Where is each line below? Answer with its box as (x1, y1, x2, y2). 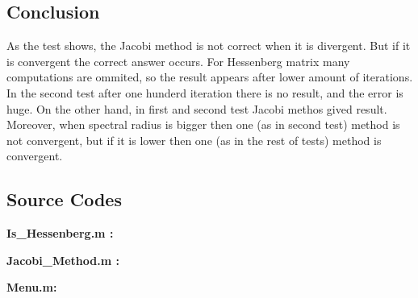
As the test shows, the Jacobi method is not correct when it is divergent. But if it (6, 37, 411, 54)
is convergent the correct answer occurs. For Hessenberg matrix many (6, 52, 350, 69)
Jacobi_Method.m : (6, 251, 119, 268)
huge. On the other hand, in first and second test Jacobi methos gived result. (6, 100, 387, 117)
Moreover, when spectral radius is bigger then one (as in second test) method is (6, 116, 400, 133)
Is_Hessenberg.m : (6, 225, 114, 242)
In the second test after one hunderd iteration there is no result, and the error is (6, 84, 403, 101)
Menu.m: (6, 279, 57, 296)
